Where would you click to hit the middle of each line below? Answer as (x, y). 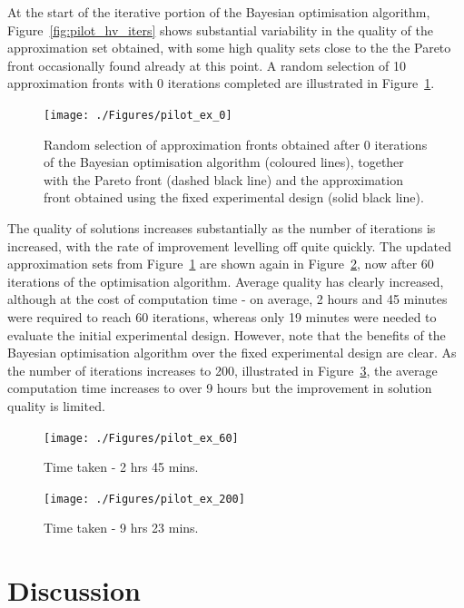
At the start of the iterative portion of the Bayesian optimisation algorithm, (219, 12)
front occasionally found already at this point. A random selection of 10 (207, 65)
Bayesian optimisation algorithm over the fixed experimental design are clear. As (232, 353)
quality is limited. (56, 405)
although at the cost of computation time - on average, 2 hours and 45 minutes (227, 299)
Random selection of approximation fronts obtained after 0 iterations (236, 144)
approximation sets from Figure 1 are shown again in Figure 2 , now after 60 (221, 264)
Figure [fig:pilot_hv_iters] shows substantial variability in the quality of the (221, 29)
